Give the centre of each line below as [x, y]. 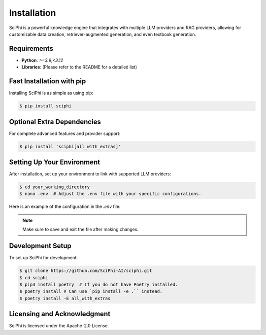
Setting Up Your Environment [55, 162]
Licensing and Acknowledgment [60, 314]
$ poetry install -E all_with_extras [65, 298]
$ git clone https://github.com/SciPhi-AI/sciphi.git [86, 271]
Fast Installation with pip [48, 81]
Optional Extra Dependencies [55, 121]
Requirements [31, 49]
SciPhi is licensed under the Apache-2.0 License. [59, 326]
